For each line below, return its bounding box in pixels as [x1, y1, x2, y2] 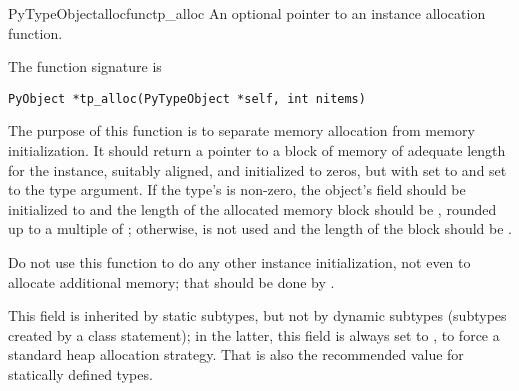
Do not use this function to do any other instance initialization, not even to [8, 252, 471, 272]
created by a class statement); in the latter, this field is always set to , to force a [8, 324, 500, 345]
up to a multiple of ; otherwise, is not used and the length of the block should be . [8, 218, 512, 239]
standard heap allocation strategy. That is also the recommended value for [8, 344, 464, 365]
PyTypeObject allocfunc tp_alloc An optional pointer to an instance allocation [8, 3, 486, 23]
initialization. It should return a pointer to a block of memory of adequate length [8, 140, 506, 161]
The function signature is [8, 56, 162, 77]
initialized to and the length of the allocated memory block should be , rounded [8, 198, 497, 219]
